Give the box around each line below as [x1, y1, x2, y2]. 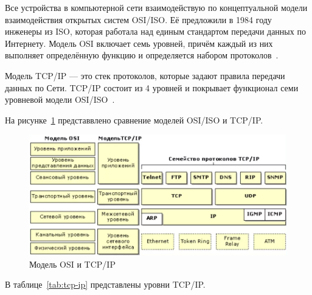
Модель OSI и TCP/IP [29, 257, 116, 270]
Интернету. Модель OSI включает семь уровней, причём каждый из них [5, 36, 273, 49]
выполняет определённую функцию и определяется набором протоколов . [5, 49, 279, 61]
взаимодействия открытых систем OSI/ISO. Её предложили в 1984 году [5, 13, 272, 26]
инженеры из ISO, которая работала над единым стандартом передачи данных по [5, 25, 306, 38]
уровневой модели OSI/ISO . [5, 93, 115, 106]
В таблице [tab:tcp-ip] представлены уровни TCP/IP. [5, 278, 206, 291]
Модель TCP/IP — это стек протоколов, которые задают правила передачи [5, 69, 285, 82]
